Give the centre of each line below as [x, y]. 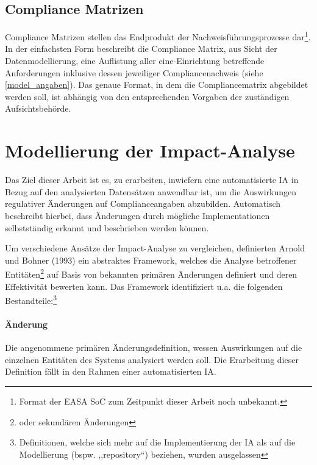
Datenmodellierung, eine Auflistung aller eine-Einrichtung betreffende [135, 61]
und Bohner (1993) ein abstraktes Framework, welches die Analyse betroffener [151, 260]
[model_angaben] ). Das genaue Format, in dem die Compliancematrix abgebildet [157, 85]
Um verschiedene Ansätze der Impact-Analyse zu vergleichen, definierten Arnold [155, 248]
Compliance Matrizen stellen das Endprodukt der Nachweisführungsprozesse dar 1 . [158, 36]
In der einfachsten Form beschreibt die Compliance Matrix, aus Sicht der [141, 49]
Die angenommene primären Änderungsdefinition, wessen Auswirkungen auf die [154, 348]
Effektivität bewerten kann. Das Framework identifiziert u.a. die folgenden [144, 286]
